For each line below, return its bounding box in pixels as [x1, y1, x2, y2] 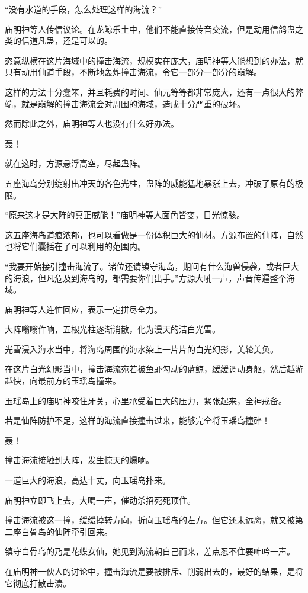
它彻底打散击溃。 [5, 576, 71, 589]
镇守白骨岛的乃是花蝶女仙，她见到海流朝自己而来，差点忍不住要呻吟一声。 [5, 545, 295, 557]
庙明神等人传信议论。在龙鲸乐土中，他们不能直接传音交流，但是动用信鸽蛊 [5, 23, 295, 35]
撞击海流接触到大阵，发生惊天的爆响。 [5, 454, 154, 466]
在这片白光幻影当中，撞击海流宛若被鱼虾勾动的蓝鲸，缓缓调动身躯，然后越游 [5, 363, 303, 375]
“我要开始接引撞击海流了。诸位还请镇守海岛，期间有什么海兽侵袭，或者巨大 [5, 259, 299, 272]
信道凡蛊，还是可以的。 [21, 34, 113, 47]
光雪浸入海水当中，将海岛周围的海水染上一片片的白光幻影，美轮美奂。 [5, 342, 278, 355]
